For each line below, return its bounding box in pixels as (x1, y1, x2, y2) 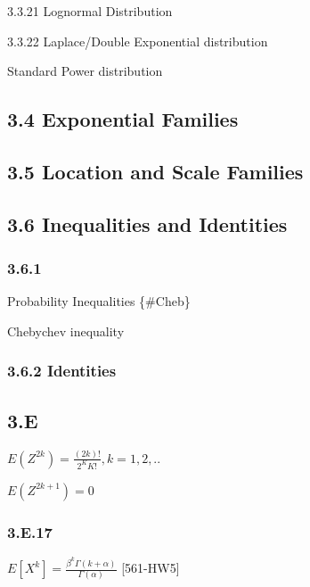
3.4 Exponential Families (7, 105, 239, 133)
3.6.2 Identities (7, 360, 117, 382)
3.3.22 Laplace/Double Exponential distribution (7, 31, 268, 50)
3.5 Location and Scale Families (7, 157, 304, 185)
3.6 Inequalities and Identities (7, 210, 288, 237)
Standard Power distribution (7, 62, 163, 80)
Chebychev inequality (7, 321, 125, 340)
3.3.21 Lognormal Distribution (7, 2, 173, 20)
